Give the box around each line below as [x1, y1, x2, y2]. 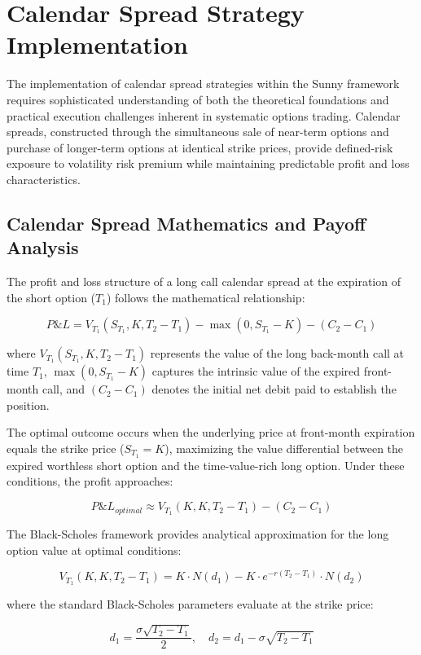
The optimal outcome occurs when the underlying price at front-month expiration [7, 424, 415, 441]
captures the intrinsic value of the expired [151, 363, 361, 380]
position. [7, 396, 50, 413]
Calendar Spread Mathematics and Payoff [7, 210, 366, 235]
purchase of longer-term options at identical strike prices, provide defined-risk [7, 138, 393, 156]
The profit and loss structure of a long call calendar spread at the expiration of [7, 273, 401, 290]
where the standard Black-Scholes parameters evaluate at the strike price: [7, 596, 374, 612]
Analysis [7, 235, 79, 260]
